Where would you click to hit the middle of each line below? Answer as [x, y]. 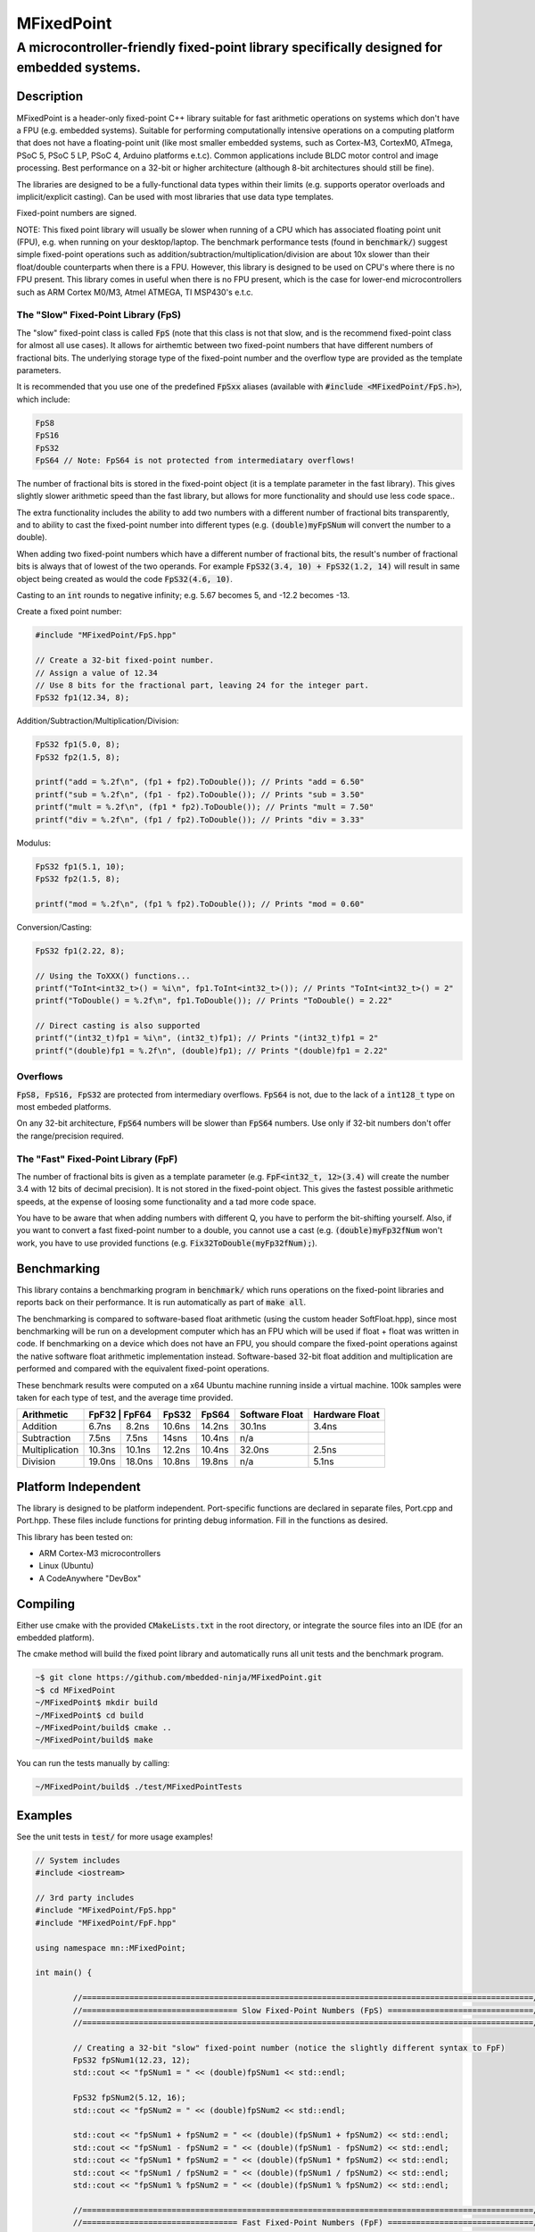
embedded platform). [56, 1637]
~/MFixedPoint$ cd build [90, 1715]
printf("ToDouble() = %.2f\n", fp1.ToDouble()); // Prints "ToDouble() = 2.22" [214, 1001]
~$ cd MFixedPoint [75, 1690]
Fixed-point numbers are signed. [77, 213]
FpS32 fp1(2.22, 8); [80, 950]
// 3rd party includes [85, 1898]
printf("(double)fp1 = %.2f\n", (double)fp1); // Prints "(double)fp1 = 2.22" [211, 1050]
